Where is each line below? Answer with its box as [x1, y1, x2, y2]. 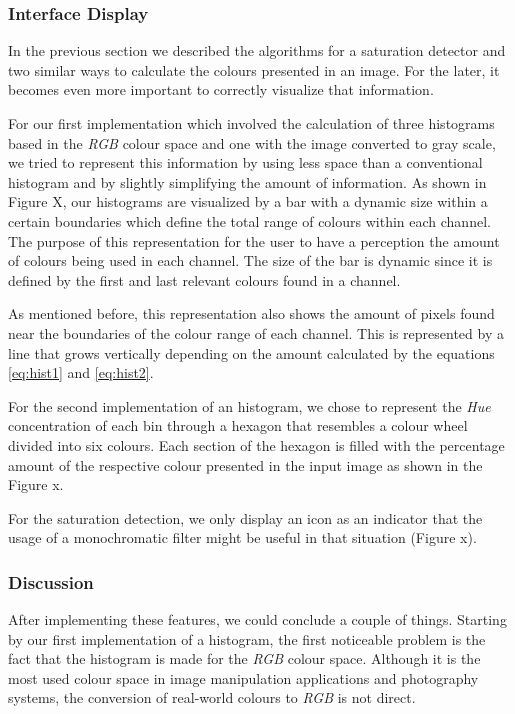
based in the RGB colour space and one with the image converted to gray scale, [8, 132, 496, 153]
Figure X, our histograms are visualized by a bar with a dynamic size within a [8, 191, 488, 212]
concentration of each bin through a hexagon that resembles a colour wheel [8, 415, 468, 436]
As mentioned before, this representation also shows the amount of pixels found [8, 303, 495, 324]
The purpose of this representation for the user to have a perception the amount [8, 230, 500, 251]
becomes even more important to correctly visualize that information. [8, 79, 434, 100]
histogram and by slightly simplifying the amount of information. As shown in [8, 171, 487, 192]
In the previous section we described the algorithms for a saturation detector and [8, 40, 506, 61]
